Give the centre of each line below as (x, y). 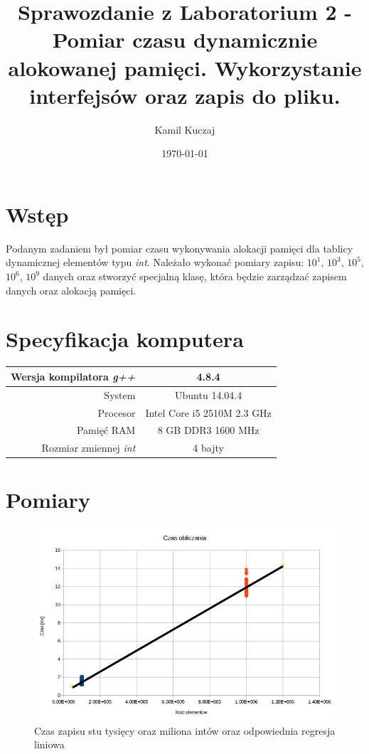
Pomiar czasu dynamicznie (185, 39)
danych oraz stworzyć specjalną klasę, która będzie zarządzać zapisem (195, 276)
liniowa (49, 744)
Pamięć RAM (106, 430)
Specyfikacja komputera (125, 339)
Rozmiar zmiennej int (89, 448)
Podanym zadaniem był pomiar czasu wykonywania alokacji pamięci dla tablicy (180, 248)
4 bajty (208, 448)
